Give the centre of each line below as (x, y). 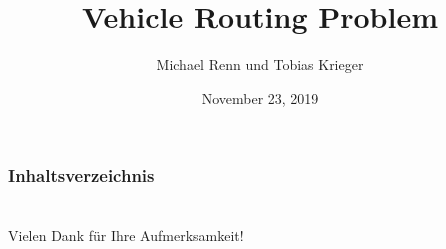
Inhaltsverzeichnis (81, 175)
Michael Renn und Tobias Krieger (260, 64)
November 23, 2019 (260, 97)
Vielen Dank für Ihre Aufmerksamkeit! (126, 235)
